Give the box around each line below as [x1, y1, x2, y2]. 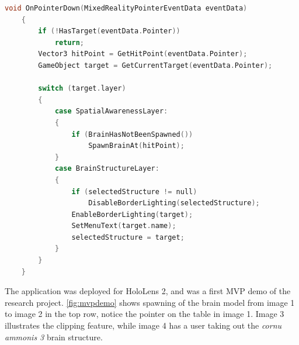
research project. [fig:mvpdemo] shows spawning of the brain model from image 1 [5, 296, 295, 308]
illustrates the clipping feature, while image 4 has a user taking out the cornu [5, 319, 282, 332]
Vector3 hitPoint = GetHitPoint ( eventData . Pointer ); [38, 50, 248, 58]
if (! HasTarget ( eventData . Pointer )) [38, 27, 180, 36]
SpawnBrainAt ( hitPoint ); [88, 142, 185, 150]
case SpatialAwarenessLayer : [54, 107, 168, 116]
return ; [54, 38, 85, 47]
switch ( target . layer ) [38, 84, 126, 93]
